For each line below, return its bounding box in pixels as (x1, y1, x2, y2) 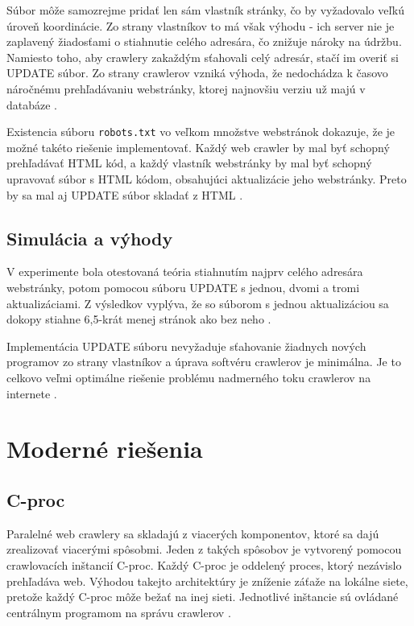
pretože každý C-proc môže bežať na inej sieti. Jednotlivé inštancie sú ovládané (6, 588, 399, 605)
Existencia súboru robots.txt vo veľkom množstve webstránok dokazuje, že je (6, 123, 395, 140)
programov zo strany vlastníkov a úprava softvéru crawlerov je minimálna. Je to (6, 353, 401, 370)
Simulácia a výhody (6, 225, 173, 250)
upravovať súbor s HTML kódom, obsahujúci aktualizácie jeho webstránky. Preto (6, 171, 407, 187)
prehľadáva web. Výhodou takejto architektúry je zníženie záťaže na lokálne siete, (6, 572, 408, 589)
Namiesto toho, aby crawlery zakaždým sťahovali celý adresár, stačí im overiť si (6, 48, 400, 65)
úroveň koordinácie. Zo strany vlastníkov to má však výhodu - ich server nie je (6, 17, 395, 34)
